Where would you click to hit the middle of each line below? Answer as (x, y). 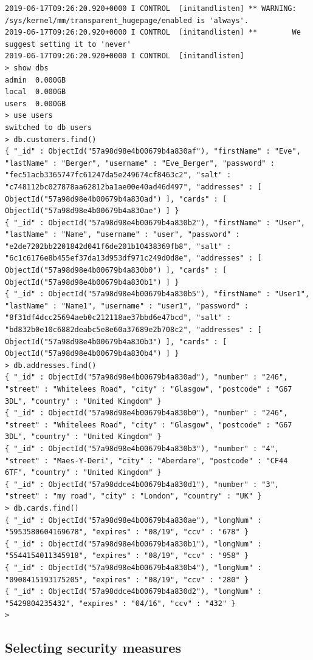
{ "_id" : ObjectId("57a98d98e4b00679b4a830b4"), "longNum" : (133, 567)
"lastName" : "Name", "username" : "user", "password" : (122, 235)
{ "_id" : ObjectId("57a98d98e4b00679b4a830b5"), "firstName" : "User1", (157, 294)
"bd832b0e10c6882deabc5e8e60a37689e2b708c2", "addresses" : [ (133, 330)
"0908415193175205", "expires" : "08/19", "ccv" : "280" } (127, 580)
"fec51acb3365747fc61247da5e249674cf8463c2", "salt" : (118, 175)
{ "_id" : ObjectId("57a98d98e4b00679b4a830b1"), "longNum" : (133, 544)
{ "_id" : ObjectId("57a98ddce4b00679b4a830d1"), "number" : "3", (142, 484)
